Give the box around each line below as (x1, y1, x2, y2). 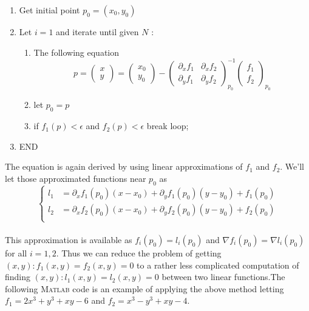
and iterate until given (56, 25, 139, 38)
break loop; (146, 119, 189, 132)
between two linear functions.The (161, 270, 285, 283)
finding (5, 270, 31, 283)
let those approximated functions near (5, 172, 146, 185)
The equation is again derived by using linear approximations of (5, 160, 243, 173)
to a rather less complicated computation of (137, 258, 299, 271)
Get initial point (19, 4, 80, 16)
